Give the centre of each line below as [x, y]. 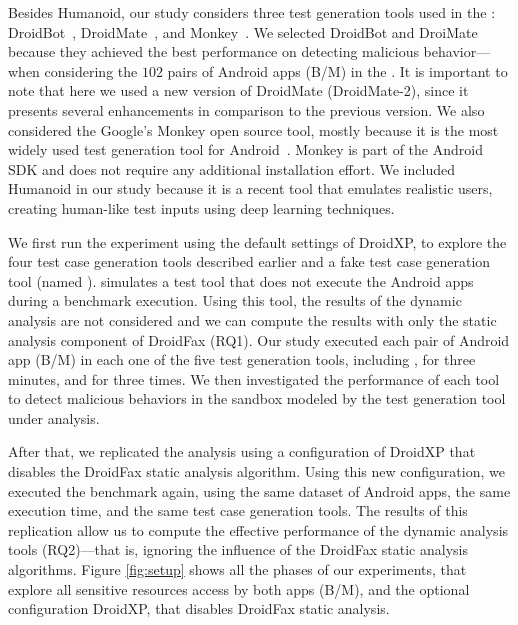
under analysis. [54, 417]
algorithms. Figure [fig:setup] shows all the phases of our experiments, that [237, 569]
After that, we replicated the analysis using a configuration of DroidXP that [242, 451]
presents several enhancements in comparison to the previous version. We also [246, 109]
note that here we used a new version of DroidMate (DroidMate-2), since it [238, 90]
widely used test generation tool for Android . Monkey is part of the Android [245, 149]
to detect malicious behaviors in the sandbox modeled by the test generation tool [257, 398]
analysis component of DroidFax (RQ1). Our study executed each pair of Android [259, 339]
